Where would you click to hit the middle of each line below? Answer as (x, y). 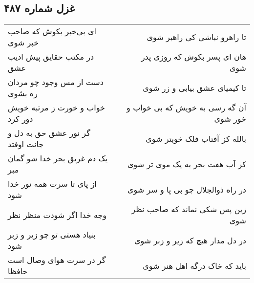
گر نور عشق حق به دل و (49, 133)
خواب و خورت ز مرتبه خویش (56, 108)
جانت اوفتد (26, 144)
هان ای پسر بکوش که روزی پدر (193, 57)
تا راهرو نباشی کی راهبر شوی (196, 37)
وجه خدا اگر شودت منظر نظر (57, 215)
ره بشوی (23, 93)
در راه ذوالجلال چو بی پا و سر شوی (187, 189)
